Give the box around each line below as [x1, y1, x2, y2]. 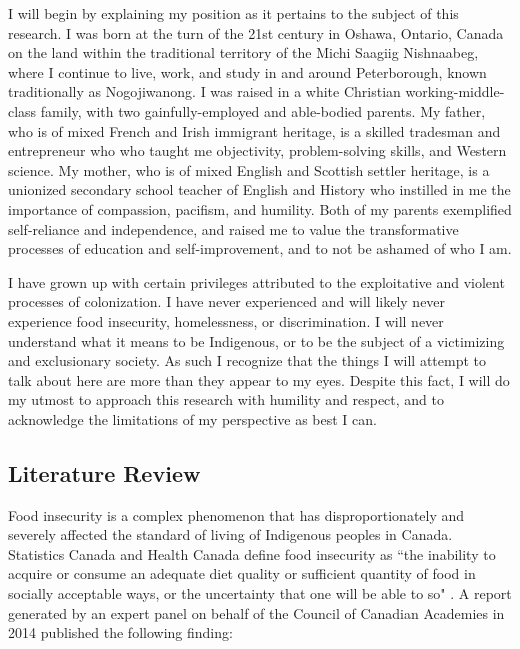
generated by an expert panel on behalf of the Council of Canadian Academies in [8, 602, 505, 623]
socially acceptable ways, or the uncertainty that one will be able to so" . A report [8, 583, 512, 604]
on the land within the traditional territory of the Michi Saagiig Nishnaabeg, [8, 42, 479, 63]
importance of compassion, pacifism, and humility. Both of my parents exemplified [8, 198, 512, 219]
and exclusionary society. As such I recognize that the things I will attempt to [8, 350, 486, 371]
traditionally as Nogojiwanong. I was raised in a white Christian [8, 81, 401, 102]
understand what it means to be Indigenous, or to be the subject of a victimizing [8, 330, 505, 351]
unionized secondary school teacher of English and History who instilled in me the [8, 179, 511, 200]
